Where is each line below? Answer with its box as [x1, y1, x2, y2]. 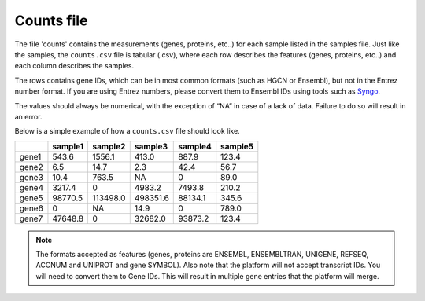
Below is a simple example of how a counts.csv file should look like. [14, 127, 240, 136]
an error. [14, 112, 42, 121]
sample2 [92, 141, 126, 152]
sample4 [178, 141, 212, 152]
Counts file [14, 12, 88, 29]
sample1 [52, 141, 84, 152]
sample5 [220, 141, 254, 152]
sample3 [134, 141, 168, 152]
